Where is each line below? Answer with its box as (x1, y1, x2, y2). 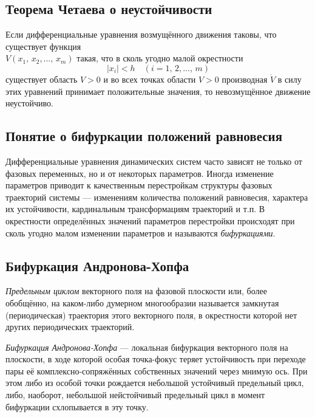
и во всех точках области (103, 72, 196, 85)
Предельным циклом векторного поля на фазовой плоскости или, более (5, 284, 267, 297)
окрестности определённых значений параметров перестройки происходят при (5, 214, 295, 227)
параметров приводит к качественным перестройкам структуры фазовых (5, 179, 273, 191)
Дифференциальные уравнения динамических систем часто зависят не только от (5, 154, 302, 167)
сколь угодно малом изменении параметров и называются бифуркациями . (5, 226, 276, 239)
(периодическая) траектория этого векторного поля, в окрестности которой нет (5, 308, 297, 321)
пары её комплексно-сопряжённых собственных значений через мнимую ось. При (5, 364, 308, 377)
